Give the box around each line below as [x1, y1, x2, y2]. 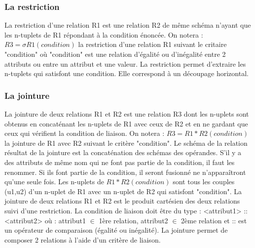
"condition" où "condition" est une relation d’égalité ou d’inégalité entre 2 [4, 49, 226, 59]
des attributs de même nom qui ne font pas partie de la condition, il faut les [4, 157, 235, 167]
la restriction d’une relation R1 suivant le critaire [78, 39, 227, 49]
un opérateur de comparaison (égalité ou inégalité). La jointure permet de [4, 225, 228, 235]
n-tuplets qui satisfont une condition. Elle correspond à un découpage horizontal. [4, 68, 249, 79]
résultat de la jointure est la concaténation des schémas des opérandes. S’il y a [4, 147, 242, 158]
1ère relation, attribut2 [99, 215, 168, 225]
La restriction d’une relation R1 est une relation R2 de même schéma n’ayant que [4, 20, 251, 30]
